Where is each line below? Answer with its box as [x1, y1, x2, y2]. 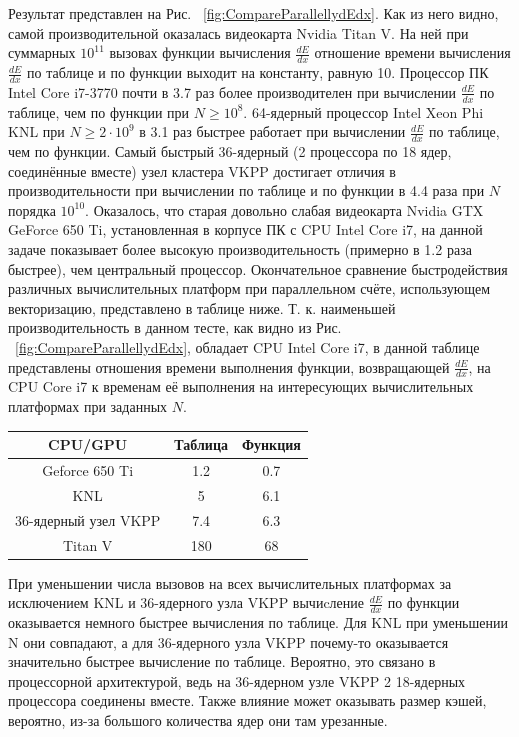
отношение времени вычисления [314, 42, 511, 63]
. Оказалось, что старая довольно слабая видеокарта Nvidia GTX [85, 199, 484, 220]
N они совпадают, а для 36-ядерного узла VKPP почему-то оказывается [8, 631, 449, 652]
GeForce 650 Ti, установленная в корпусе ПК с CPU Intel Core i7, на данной [8, 219, 483, 240]
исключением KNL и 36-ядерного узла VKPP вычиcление [8, 592, 365, 613]
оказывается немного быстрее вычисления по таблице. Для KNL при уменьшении [8, 612, 508, 633]
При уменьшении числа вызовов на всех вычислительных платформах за [8, 572, 452, 593]
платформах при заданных [8, 396, 168, 417]
